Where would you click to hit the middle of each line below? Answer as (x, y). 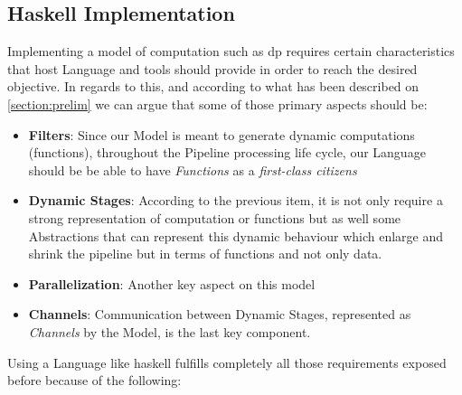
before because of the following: (94, 380)
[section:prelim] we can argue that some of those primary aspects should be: (217, 103)
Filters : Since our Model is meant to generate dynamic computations (222, 134)
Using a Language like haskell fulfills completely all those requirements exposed (227, 362)
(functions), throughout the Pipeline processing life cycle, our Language (227, 152)
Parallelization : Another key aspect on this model (172, 283)
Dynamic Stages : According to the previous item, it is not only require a (236, 200)
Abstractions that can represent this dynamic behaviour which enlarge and (236, 235)
